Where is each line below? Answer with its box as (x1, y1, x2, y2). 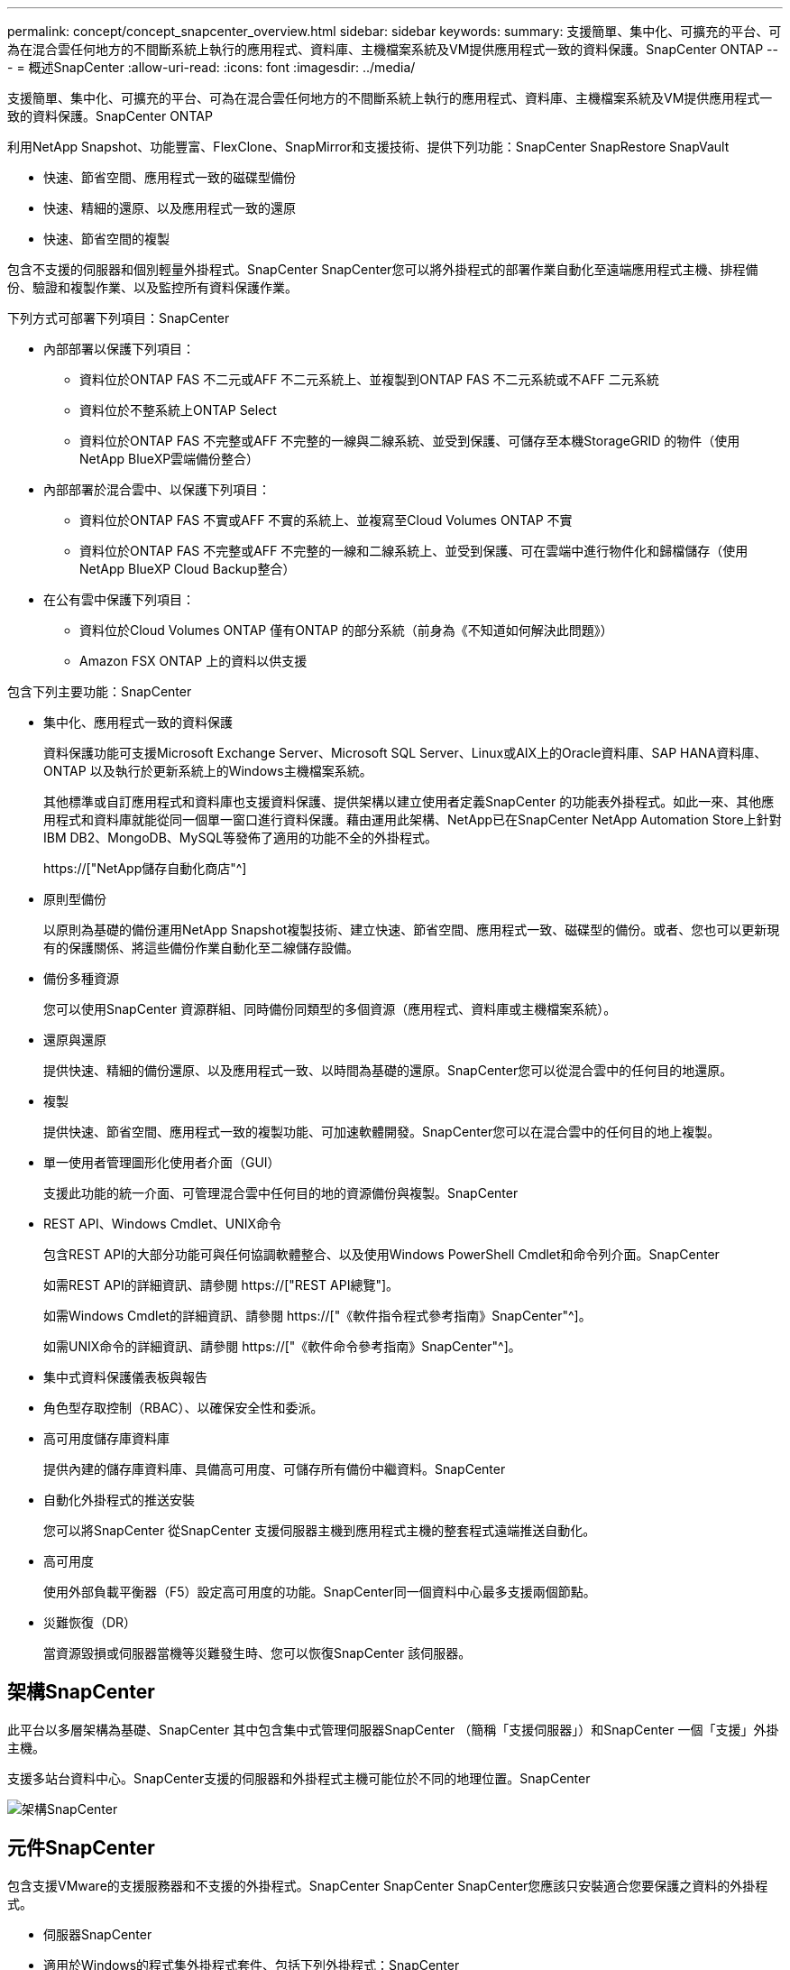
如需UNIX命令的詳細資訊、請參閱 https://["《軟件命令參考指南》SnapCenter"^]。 (43, 1339, 521, 1354)
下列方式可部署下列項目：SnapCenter (7, 310, 230, 326)
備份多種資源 (43, 971, 119, 986)
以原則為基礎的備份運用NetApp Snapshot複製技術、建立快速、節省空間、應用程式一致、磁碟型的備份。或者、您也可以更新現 (43, 922, 780, 937)
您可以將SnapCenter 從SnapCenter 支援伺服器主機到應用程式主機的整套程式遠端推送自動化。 (43, 1523, 596, 1538)
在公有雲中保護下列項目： (43, 592, 195, 607)
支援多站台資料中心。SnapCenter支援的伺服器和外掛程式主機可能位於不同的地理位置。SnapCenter (7, 1770, 591, 1786)
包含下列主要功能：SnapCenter (7, 684, 192, 699)
